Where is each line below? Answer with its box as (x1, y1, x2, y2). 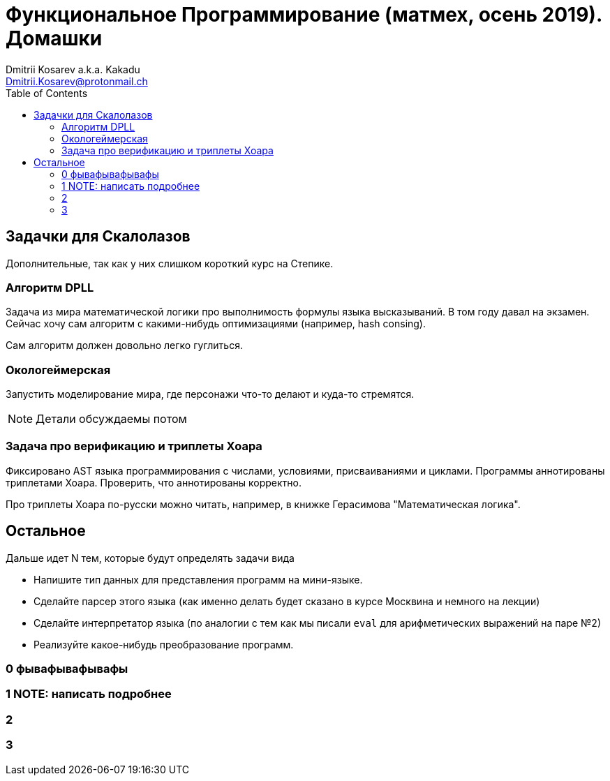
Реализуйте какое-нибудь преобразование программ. (34, 638, 294, 650)
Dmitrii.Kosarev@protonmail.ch (6, 75, 148, 87)
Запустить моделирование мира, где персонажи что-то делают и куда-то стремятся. (6, 388, 415, 401)
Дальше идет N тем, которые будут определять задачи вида (6, 551, 295, 564)
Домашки (6, 27, 103, 50)
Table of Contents (6, 87, 88, 99)
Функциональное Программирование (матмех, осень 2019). (6, 3, 602, 27)
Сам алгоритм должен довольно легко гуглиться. (6, 339, 243, 352)
